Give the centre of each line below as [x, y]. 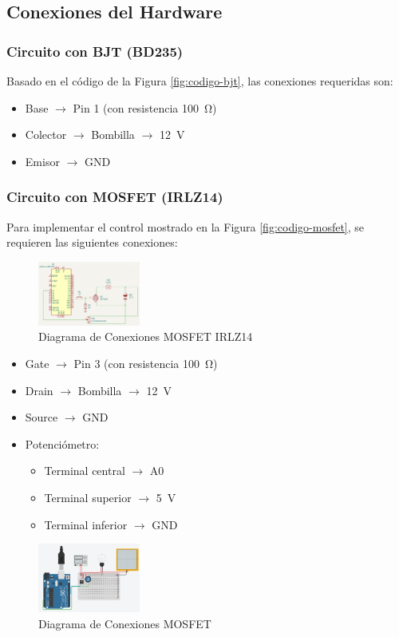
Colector [46, 135]
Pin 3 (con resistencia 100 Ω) [146, 364]
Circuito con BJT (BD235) [95, 51]
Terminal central [85, 471]
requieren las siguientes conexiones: [92, 242]
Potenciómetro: [62, 443]
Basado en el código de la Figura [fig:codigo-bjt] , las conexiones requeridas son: [200, 81]
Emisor [42, 161]
